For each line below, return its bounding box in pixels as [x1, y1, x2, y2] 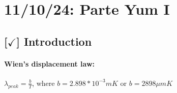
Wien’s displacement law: [4, 58, 95, 69]
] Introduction [16, 33, 92, 49]
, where [32, 77, 55, 88]
